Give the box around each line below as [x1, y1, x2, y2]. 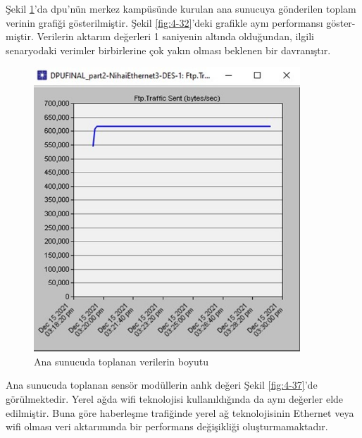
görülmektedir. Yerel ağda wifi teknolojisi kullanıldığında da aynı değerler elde [6, 391, 344, 406]
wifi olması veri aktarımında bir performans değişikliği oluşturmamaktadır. [6, 419, 328, 434]
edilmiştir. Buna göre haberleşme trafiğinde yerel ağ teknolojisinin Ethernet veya [6, 405, 354, 420]
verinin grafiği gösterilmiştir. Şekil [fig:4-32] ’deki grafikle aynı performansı [6, 15, 323, 30]
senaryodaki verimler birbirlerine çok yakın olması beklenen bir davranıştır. [6, 42, 331, 57]
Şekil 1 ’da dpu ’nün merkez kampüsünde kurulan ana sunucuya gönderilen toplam [6, 1, 356, 15]
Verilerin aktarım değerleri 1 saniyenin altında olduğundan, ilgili [37, 29, 314, 44]
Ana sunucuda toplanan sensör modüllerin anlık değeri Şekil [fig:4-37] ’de [6, 377, 318, 392]
